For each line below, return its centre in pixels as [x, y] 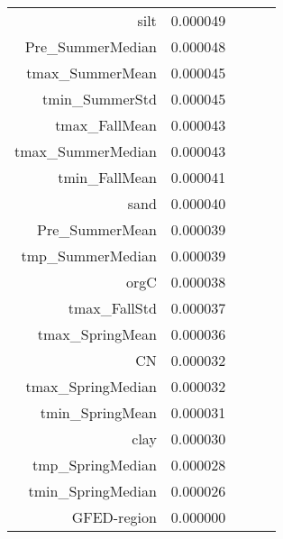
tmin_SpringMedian [92, 491]
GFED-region [114, 517]
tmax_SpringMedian [91, 386]
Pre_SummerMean [97, 229]
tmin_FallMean [107, 177]
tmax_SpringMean [97, 334]
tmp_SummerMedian [89, 256]
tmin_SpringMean [98, 412]
